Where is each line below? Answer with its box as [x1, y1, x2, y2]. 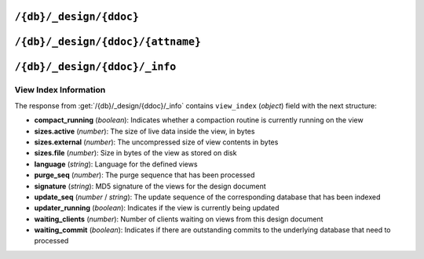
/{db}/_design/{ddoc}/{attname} [14, 35, 202, 49]
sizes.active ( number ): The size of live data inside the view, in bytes [34, 126, 255, 136]
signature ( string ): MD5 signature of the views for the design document [34, 181, 266, 191]
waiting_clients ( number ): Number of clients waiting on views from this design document [34, 214, 323, 224]
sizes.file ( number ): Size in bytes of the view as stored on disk [34, 148, 237, 158]
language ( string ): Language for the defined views [34, 159, 198, 169]
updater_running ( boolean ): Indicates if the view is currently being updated [34, 203, 280, 213]
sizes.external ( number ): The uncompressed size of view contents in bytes [34, 137, 279, 147]
